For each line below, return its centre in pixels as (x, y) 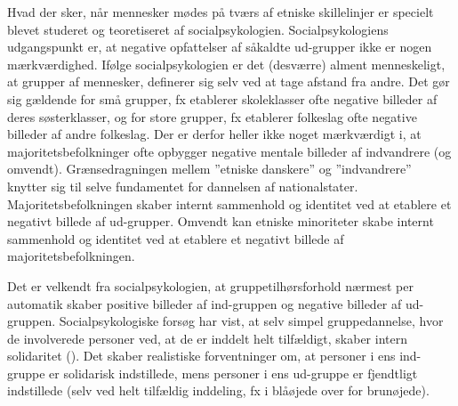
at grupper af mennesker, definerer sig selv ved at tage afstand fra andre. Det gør (229, 81)
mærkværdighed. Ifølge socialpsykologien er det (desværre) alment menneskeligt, (226, 64)
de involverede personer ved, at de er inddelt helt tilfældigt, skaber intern (207, 338)
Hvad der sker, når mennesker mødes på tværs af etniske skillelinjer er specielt (221, 12)
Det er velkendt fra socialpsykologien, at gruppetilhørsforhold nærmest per (210, 285)
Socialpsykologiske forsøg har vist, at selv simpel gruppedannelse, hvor (251, 321)
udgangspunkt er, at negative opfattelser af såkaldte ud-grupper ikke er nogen (220, 47)
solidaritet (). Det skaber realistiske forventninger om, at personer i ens (201, 356)
